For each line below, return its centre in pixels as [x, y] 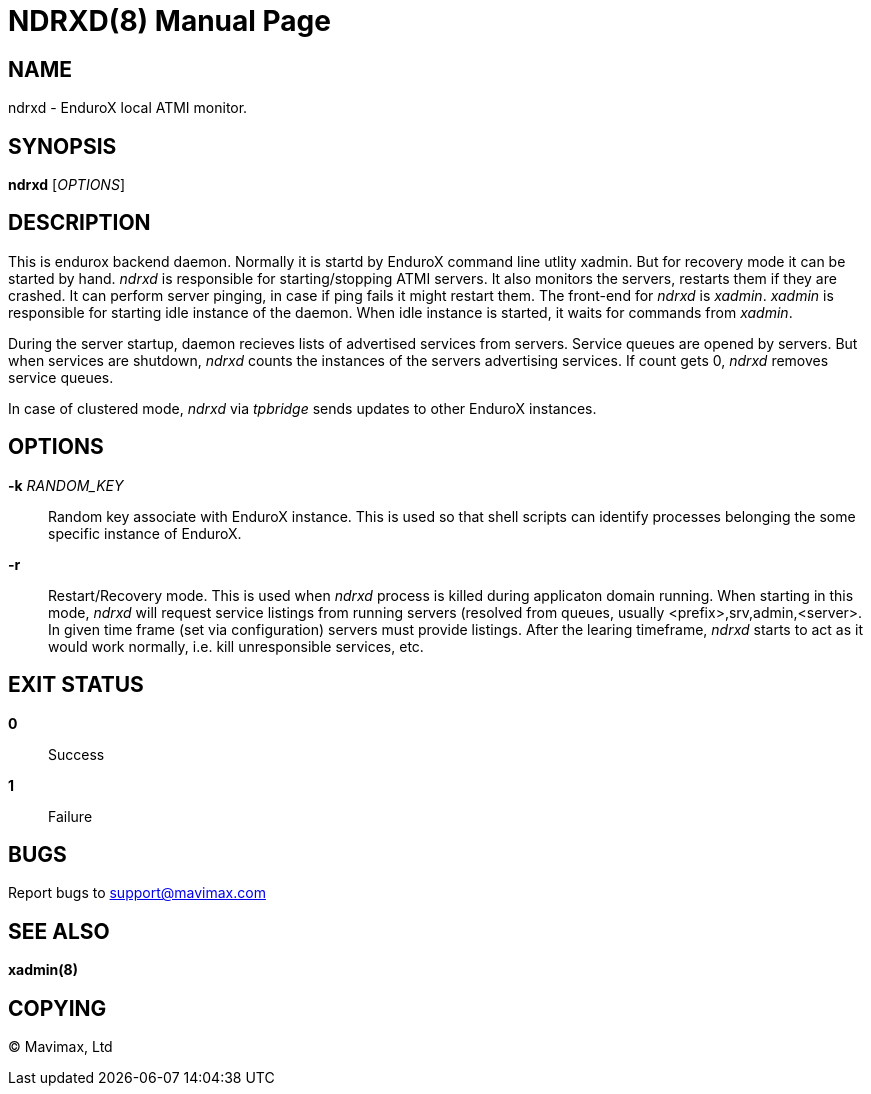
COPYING [57, 1008]
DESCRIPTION [79, 223]
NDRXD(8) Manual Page [169, 21]
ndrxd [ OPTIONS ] [66, 185]
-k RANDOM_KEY [66, 485]
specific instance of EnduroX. [145, 533]
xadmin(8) [43, 970]
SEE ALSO [59, 931]
